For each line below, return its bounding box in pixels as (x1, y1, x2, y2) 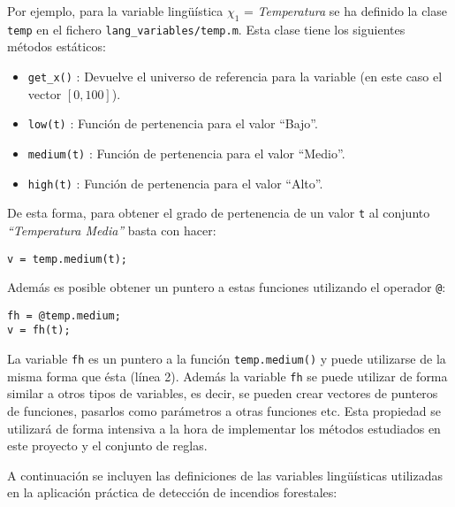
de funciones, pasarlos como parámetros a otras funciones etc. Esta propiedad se (7, 402, 441, 420)
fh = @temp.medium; (7, 309, 121, 322)
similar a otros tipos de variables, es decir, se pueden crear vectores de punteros (7, 384, 438, 403)
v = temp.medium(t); (7, 252, 128, 265)
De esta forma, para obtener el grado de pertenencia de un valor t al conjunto (7, 204, 430, 222)
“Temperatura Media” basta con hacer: (7, 220, 216, 239)
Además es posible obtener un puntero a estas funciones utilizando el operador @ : (7, 278, 446, 296)
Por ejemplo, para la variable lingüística (7, 2, 224, 19)
